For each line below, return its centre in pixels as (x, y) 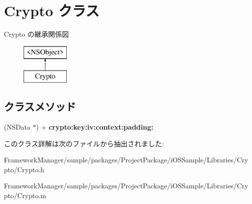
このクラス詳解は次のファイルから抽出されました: (84, 143)
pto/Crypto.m (25, 195)
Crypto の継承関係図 (36, 34)
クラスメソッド (40, 106)
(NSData (17, 127)
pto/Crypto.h (24, 169)
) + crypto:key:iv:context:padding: (95, 127)
